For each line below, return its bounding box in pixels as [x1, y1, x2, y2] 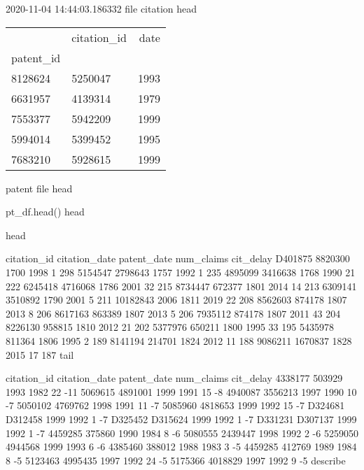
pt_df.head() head [6, 204, 85, 219]
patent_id [11, 49, 61, 66]
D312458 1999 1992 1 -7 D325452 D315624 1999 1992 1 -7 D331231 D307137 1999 [6, 411, 357, 426]
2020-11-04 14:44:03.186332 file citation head [6, 1, 197, 15]
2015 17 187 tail [6, 347, 74, 362]
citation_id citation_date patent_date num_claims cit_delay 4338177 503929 [6, 371, 343, 385]
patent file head [6, 180, 73, 195]
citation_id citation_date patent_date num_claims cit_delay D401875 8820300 [6, 251, 350, 266]
